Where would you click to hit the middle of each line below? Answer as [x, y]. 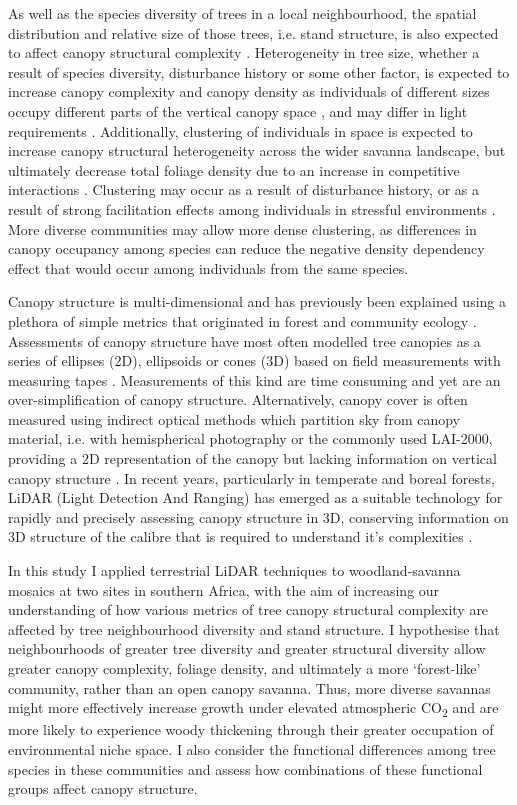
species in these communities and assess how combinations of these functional [245, 768]
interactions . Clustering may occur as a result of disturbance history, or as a [243, 189]
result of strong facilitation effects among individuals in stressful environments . [252, 208]
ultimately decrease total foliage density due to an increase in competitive [234, 169]
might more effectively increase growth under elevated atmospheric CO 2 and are [253, 708]
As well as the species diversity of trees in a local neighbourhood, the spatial [242, 13]
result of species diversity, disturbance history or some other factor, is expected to [259, 71]
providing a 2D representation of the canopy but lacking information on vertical [252, 458]
